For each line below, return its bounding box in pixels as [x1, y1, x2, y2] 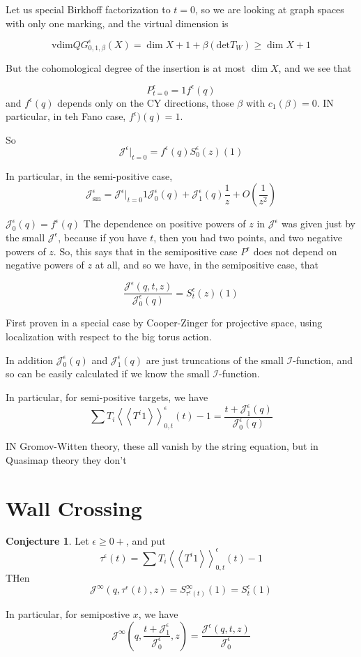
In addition [6, 352, 54, 367]
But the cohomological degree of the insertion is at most [6, 61, 246, 75]
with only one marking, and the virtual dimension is [6, 15, 229, 30]
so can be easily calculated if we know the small [6, 366, 210, 381]
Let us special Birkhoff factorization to [6, 2, 171, 16]
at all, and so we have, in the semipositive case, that [95, 257, 319, 272]
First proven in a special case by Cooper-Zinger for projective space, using [6, 315, 323, 330]
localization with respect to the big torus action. [6, 329, 212, 344]
